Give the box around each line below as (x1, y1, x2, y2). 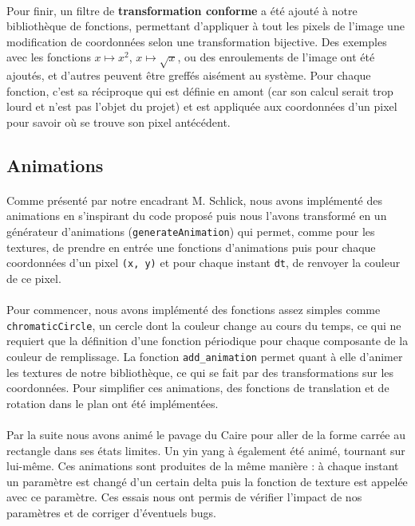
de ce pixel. (6, 269, 61, 286)
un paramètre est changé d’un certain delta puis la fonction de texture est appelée (6, 473, 408, 489)
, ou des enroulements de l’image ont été (177, 49, 375, 65)
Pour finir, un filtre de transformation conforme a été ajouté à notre (6, 2, 358, 18)
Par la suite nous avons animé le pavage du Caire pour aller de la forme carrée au (6, 426, 405, 443)
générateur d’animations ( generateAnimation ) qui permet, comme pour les (6, 223, 375, 240)
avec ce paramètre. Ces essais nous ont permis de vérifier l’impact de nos (6, 489, 362, 505)
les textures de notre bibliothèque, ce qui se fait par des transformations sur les (6, 363, 394, 380)
